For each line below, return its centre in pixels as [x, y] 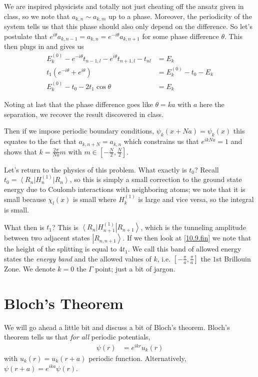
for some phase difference [180, 36]
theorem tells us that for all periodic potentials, [77, 337]
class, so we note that [37, 16]
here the [212, 104]
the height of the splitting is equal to [60, 249]
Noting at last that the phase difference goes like [78, 104]
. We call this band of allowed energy [184, 249]
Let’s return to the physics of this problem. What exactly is [95, 169]
